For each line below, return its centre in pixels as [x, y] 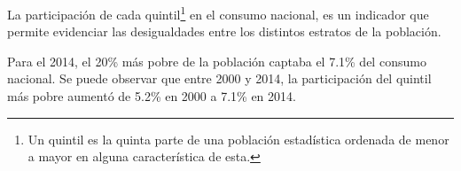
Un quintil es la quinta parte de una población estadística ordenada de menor [238, 139]
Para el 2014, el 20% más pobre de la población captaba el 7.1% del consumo [217, 61]
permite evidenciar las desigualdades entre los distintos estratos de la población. [224, 31]
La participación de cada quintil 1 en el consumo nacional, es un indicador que [218, 13]
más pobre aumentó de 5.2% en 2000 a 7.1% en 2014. [152, 96]
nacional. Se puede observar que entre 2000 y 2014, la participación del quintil [219, 78]
